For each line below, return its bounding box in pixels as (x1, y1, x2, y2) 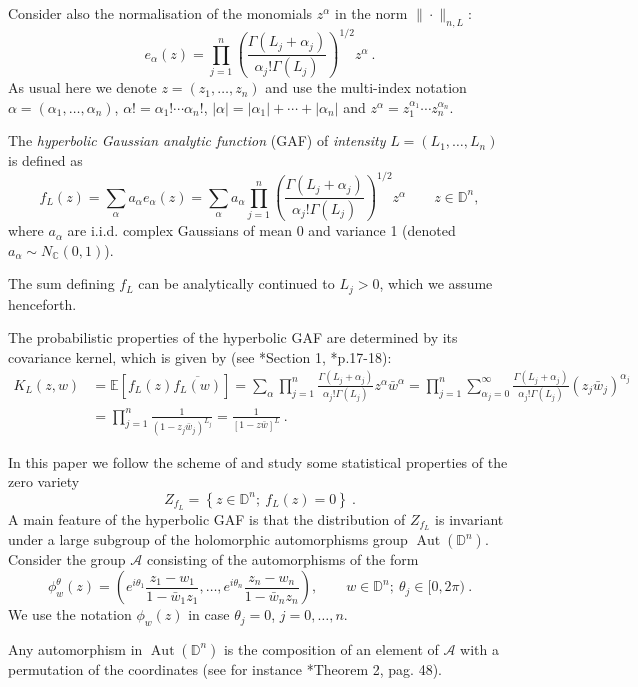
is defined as (8, 150, 83, 171)
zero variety (8, 471, 80, 492)
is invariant (435, 508, 504, 529)
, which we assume (379, 273, 493, 294)
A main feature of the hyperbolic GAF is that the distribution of (8, 508, 406, 529)
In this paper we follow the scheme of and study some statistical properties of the (8, 451, 508, 472)
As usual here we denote (8, 77, 157, 98)
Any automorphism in (8, 638, 143, 659)
